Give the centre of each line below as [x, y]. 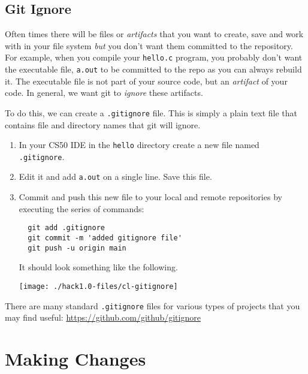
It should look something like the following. [98, 267]
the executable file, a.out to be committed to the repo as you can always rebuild [153, 69]
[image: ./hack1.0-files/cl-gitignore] [98, 286]
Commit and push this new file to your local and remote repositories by [150, 197]
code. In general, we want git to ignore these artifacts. [104, 93]
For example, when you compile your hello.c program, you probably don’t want [154, 57]
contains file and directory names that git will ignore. [103, 124]
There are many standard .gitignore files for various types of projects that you [153, 305]
